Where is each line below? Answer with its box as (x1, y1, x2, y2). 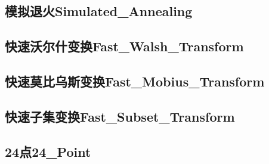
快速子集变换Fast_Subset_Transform (5, 107, 235, 125)
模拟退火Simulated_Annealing (5, 2, 193, 20)
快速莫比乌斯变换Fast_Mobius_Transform (5, 72, 265, 90)
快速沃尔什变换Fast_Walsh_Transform (5, 37, 244, 55)
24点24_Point (5, 142, 91, 160)
